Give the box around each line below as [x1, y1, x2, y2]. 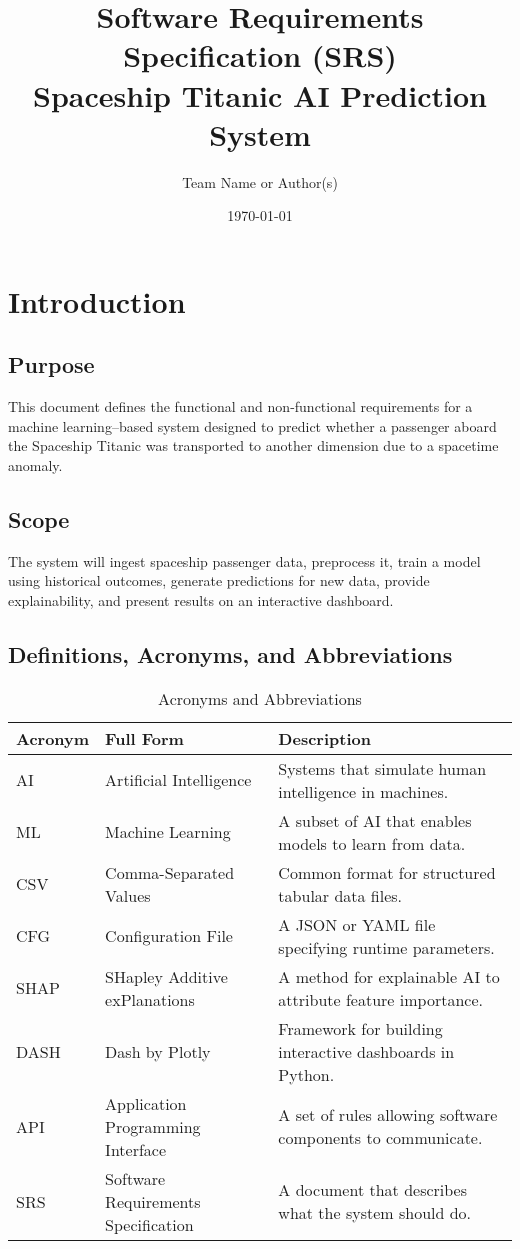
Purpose [8, 349, 95, 380]
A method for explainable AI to [278, 964, 500, 988]
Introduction [8, 280, 186, 321]
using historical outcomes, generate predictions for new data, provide [8, 570, 430, 591]
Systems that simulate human [278, 756, 487, 780]
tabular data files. [278, 883, 403, 907]
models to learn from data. [278, 831, 466, 855]
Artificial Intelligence [105, 768, 252, 792]
